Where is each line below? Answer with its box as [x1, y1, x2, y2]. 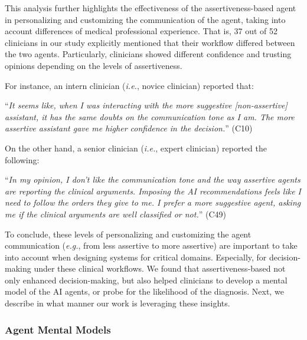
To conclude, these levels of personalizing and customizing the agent [5, 227, 252, 240]
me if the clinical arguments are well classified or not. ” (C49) [5, 207, 226, 220]
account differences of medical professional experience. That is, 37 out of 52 [5, 25, 277, 37]
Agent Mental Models [5, 322, 111, 336]
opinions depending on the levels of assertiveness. [5, 59, 182, 71]
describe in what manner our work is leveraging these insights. [5, 297, 230, 309]
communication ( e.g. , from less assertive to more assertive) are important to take [5, 239, 298, 252]
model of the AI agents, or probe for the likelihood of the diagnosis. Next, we [5, 285, 284, 298]
